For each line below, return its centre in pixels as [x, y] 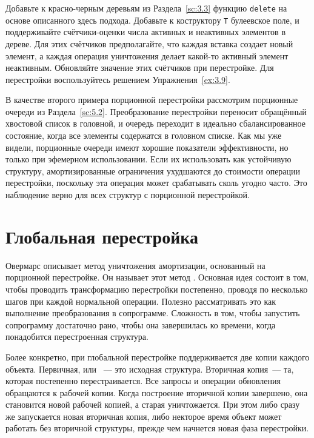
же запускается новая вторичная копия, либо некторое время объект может [144, 416]
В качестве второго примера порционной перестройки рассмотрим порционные [152, 100]
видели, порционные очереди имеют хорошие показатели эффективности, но [147, 147]
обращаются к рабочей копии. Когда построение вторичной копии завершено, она [157, 392]
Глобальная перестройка [102, 236]
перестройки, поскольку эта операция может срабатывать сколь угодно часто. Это [156, 183]
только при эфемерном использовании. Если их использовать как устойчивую [149, 159]
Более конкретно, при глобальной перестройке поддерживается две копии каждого [158, 357]
